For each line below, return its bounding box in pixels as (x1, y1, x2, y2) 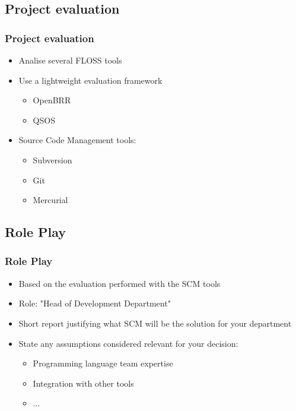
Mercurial (33, 194, 68, 206)
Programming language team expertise (33, 357, 173, 369)
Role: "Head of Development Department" (18, 297, 171, 309)
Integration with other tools (33, 377, 134, 389)
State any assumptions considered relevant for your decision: (18, 337, 238, 349)
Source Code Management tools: (18, 134, 136, 146)
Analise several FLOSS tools (18, 54, 122, 66)
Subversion (33, 153, 72, 166)
